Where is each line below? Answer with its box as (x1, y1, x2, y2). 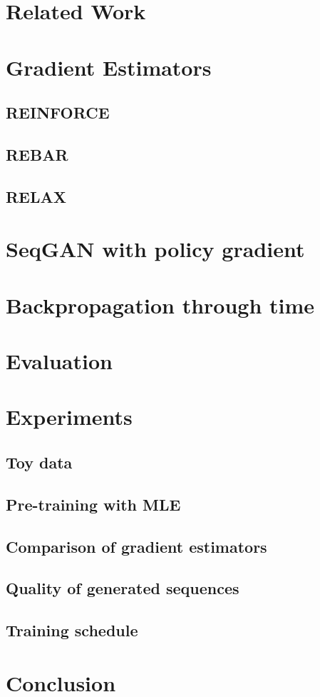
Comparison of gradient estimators (6, 535, 267, 557)
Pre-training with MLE (6, 493, 181, 515)
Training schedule (6, 619, 138, 641)
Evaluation (6, 346, 113, 376)
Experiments (6, 402, 133, 431)
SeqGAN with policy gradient (6, 234, 305, 264)
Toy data (6, 451, 73, 473)
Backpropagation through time (6, 290, 315, 319)
